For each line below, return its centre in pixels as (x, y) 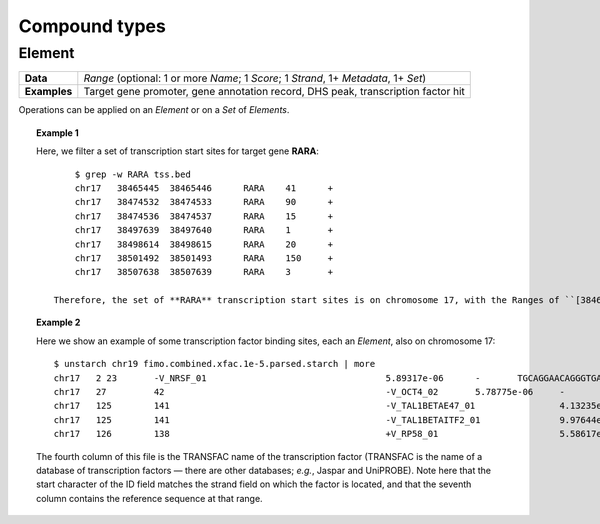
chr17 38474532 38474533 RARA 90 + (204, 202)
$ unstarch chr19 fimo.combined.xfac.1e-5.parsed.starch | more (214, 364)
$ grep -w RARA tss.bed (133, 174)
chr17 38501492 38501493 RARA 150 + (204, 258)
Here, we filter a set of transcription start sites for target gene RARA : (177, 151)
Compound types (92, 26)
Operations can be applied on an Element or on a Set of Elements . (154, 110)
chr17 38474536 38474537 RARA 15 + (204, 216)
